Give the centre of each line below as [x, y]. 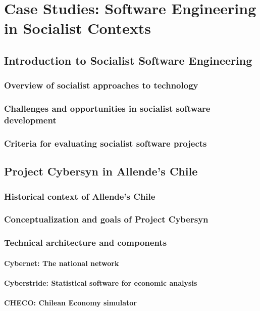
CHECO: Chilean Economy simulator [70, 303]
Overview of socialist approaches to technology [101, 85]
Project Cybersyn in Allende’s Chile [101, 171]
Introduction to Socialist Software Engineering [128, 60]
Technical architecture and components [86, 242]
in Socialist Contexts [78, 28]
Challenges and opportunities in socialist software [107, 108]
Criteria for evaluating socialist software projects [106, 143]
